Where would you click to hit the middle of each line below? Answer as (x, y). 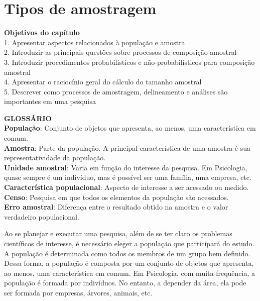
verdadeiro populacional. (42, 216)
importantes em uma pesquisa (50, 101)
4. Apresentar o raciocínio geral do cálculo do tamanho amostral (103, 82)
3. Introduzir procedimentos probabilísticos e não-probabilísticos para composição (129, 62)
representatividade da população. (55, 158)
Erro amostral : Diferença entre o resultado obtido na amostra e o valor (116, 207)
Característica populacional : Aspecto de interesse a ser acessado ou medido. (126, 187)
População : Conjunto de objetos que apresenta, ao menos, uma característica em (130, 128)
